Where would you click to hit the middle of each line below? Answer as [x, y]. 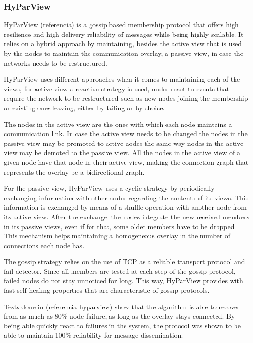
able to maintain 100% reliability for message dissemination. [94, 335]
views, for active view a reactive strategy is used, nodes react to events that [117, 88]
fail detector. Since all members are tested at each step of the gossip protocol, [120, 271]
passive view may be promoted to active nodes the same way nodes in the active [124, 143]
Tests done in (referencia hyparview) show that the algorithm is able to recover [122, 306]
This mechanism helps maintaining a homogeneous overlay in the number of [117, 236]
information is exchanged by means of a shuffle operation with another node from [125, 207]
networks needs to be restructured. [55, 63]
